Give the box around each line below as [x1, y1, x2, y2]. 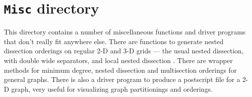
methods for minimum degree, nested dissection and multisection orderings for [4, 65, 237, 75]
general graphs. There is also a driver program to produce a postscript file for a [4, 74, 240, 84]
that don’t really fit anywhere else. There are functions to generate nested [4, 36, 224, 46]
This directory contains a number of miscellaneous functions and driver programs [4, 27, 246, 37]
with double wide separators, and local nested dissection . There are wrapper [4, 55, 233, 65]
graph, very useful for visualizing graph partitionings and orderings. [11, 83, 213, 94]
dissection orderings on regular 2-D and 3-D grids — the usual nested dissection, [4, 46, 244, 56]
